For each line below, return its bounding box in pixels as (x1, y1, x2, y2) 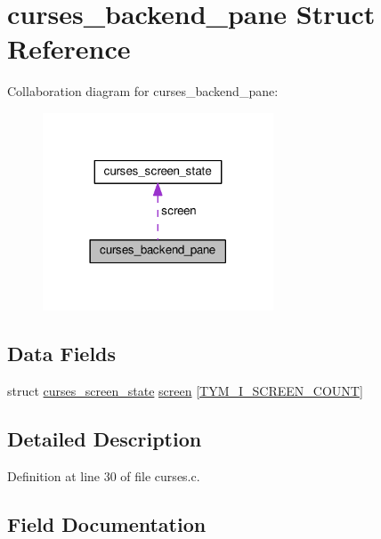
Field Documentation (7, 510, 207, 537)
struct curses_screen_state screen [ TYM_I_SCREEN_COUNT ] (7, 381, 363, 399)
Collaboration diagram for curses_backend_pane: (7, 82, 279, 101)
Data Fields (7, 340, 117, 367)
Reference (7, 30, 131, 67)
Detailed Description (7, 424, 202, 452)
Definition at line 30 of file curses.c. (7, 466, 200, 485)
